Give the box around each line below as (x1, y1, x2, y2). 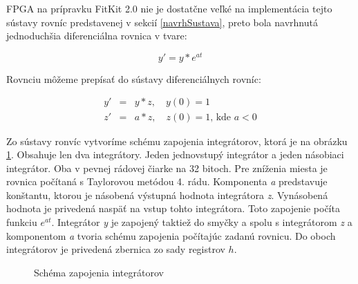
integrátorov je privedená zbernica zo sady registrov (6, 242, 225, 256)
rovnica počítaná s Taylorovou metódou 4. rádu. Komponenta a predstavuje (6, 174, 328, 189)
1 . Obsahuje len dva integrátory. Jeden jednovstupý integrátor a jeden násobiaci (6, 147, 344, 162)
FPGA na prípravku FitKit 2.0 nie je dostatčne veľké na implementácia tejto (6, 1, 332, 15)
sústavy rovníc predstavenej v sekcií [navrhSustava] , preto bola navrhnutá (6, 15, 318, 29)
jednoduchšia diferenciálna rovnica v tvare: (6, 28, 187, 43)
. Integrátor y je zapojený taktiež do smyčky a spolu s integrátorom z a (51, 215, 352, 229)
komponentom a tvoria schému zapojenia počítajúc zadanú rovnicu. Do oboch (6, 228, 336, 243)
